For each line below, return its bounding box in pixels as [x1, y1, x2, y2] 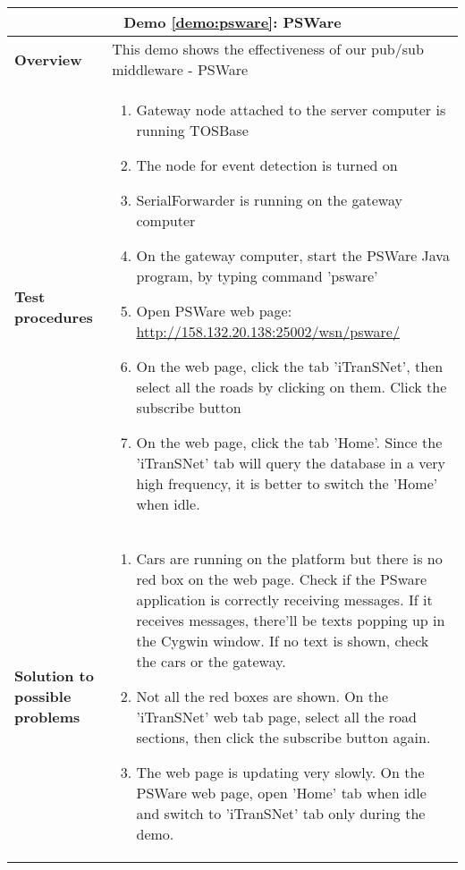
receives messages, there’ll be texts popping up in [136, 610, 445, 630]
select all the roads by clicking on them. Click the [136, 376, 447, 397]
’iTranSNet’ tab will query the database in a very [136, 452, 446, 473]
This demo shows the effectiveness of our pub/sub [112, 38, 424, 59]
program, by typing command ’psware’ [136, 266, 378, 286]
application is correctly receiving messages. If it [136, 589, 433, 610]
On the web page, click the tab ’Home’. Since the [136, 432, 443, 452]
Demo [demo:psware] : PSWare [123, 12, 342, 32]
